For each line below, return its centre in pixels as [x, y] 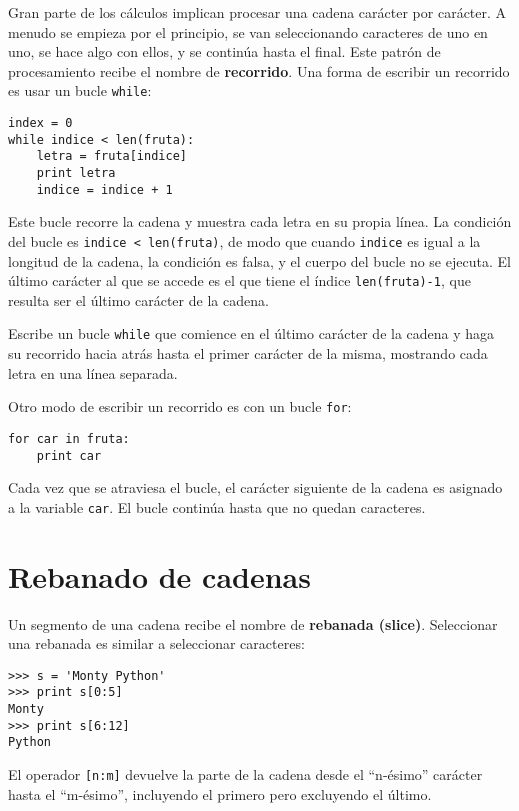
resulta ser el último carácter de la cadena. [138, 299]
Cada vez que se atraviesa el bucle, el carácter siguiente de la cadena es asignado [255, 487]
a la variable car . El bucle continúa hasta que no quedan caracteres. [217, 506]
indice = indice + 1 [104, 189]
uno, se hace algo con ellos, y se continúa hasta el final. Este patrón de [224, 51]
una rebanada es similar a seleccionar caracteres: [156, 643]
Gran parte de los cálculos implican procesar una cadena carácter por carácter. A [257, 12]
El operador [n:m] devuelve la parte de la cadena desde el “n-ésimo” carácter [245, 774]
